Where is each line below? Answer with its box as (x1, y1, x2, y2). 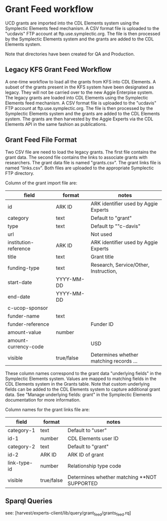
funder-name (7, 312, 40, 319)
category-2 (7, 443, 36, 450)
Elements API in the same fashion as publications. (5, 121, 107, 127)
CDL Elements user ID (68, 435, 119, 442)
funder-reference (7, 321, 50, 328)
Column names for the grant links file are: (5, 406, 90, 413)
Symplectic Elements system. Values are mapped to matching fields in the (5, 376, 157, 382)
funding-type (7, 264, 40, 271)
